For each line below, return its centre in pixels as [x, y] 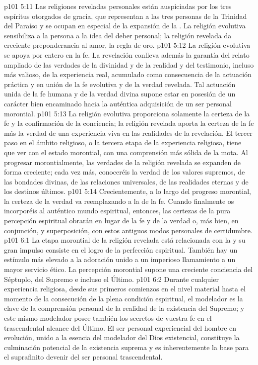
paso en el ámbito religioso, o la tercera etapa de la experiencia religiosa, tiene [123, 142]
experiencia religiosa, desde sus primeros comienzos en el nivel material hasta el [125, 289]
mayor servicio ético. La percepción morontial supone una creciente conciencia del [129, 269]
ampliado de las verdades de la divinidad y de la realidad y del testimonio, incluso [129, 64]
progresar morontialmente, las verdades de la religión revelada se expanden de [122, 162]
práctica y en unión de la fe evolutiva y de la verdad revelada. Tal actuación [120, 84]
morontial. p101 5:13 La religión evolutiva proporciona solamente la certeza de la [127, 113]
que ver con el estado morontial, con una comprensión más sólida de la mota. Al [126, 152]
